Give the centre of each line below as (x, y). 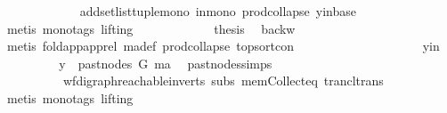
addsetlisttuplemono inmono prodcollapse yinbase (218, 11)
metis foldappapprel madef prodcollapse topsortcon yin (223, 46)
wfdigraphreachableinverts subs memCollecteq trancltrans (223, 81)
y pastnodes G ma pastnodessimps (166, 63)
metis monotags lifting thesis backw (151, 28)
